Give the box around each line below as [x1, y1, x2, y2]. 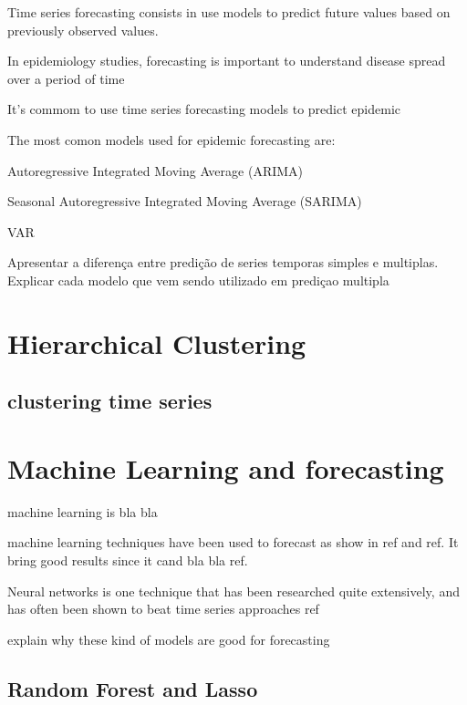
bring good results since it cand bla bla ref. [7, 551, 248, 569]
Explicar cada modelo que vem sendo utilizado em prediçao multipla [7, 270, 389, 289]
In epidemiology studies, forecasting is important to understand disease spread [7, 51, 446, 70]
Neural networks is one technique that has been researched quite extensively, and [7, 581, 460, 600]
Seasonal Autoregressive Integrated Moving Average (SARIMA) [7, 192, 362, 211]
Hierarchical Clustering [7, 324, 306, 361]
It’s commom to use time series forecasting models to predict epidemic [7, 99, 400, 119]
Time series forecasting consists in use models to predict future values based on [7, 3, 451, 21]
